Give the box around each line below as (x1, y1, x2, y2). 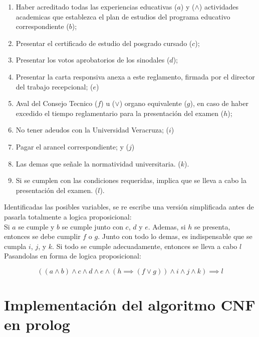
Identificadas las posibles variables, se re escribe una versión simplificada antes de (4, 201, 254, 212)
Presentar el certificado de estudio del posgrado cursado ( (16, 37, 192, 48)
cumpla (4, 240, 27, 251)
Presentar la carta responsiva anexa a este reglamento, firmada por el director (16, 71, 255, 81)
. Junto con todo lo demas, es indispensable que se (98, 231, 252, 241)
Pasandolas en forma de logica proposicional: (4, 250, 141, 261)
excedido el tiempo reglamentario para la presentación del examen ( (16, 107, 224, 118)
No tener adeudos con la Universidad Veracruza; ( (16, 124, 169, 135)
